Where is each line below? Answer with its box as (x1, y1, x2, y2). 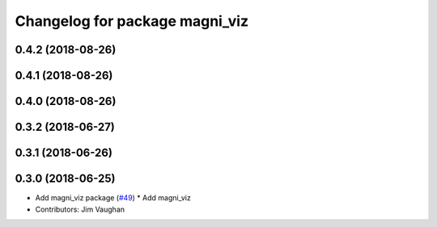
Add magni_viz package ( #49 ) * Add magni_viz (35, 193, 192, 203)
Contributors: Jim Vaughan (35, 204, 125, 214)
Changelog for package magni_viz (15, 12, 249, 30)
